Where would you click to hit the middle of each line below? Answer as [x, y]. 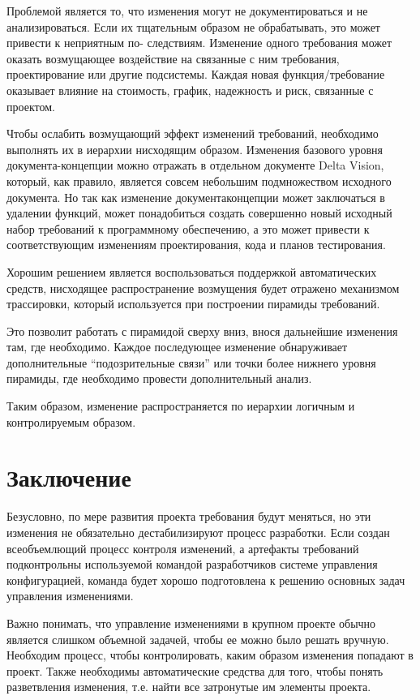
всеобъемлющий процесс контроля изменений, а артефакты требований [183, 548]
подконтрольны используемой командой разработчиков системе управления [192, 564]
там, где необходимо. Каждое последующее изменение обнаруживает [177, 347]
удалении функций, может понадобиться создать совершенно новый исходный [199, 213]
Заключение [69, 477]
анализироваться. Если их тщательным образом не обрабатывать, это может [193, 26]
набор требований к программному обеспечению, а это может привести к [188, 228]
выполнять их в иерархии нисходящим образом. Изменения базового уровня [195, 149]
